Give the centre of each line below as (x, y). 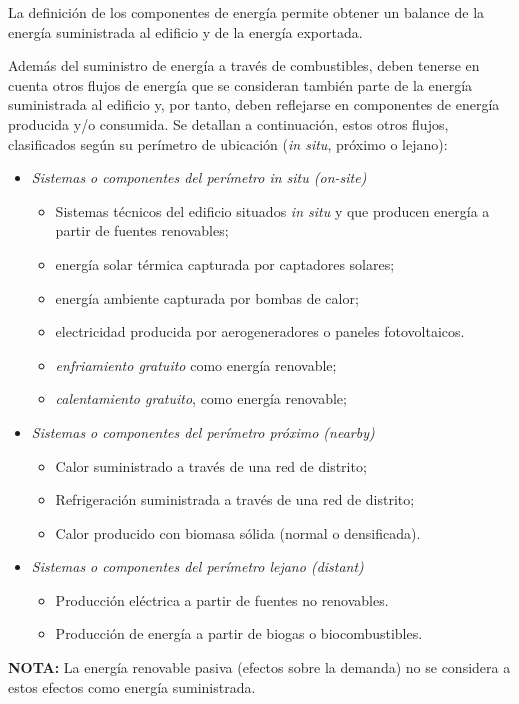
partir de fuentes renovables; (142, 230)
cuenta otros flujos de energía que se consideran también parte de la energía (240, 84)
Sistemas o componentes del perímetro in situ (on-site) (199, 177)
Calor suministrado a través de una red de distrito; (211, 465)
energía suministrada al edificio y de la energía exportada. (185, 31)
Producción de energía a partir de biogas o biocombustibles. (239, 633)
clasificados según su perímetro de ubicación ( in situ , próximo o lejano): (228, 143)
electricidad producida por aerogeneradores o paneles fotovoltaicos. (260, 331)
